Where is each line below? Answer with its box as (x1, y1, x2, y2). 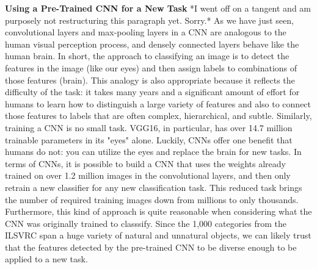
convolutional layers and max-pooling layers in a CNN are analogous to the (5, 26, 286, 38)
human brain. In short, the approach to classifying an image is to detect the (5, 49, 290, 62)
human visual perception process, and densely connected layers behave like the (5, 37, 299, 50)
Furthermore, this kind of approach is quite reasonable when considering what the (5, 205, 312, 218)
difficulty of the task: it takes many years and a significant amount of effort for (5, 85, 300, 98)
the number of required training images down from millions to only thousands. (5, 193, 299, 206)
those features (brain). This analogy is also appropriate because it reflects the (5, 73, 295, 86)
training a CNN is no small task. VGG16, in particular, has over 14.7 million (5, 121, 293, 134)
